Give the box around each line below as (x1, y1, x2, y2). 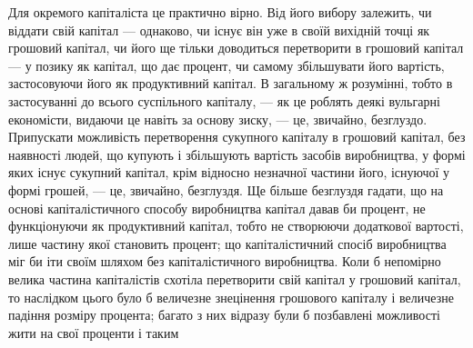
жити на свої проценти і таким (8, 323, 179, 342)
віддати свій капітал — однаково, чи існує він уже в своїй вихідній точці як (8, 20, 430, 39)
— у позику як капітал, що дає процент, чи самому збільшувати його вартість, (8, 55, 445, 75)
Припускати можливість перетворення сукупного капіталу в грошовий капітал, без (8, 127, 466, 146)
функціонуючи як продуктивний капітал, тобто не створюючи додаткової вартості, (8, 216, 464, 235)
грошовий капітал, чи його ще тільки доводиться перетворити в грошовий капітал (8, 38, 464, 57)
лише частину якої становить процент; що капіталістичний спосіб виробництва (8, 234, 447, 253)
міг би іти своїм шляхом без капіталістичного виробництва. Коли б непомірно (8, 252, 441, 271)
